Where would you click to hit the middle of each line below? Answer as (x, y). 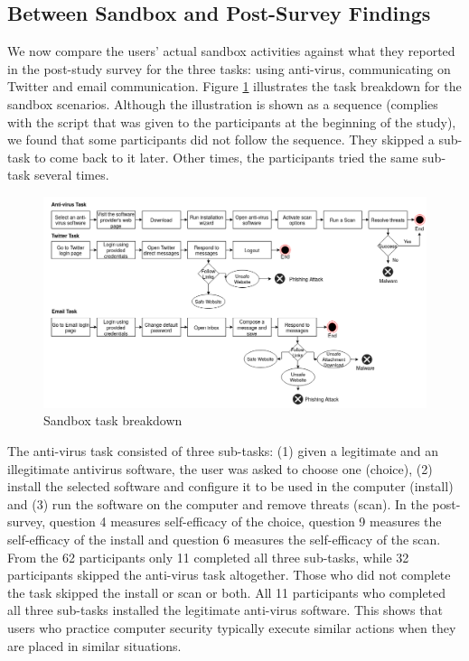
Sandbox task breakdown (113, 420)
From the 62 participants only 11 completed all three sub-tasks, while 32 (208, 557)
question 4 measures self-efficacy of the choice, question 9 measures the (245, 521)
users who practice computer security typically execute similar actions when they (232, 628)
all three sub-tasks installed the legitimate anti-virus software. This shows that (225, 610)
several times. (72, 175)
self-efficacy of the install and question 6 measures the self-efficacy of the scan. (224, 540)
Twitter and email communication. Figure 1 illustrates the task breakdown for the (234, 86)
